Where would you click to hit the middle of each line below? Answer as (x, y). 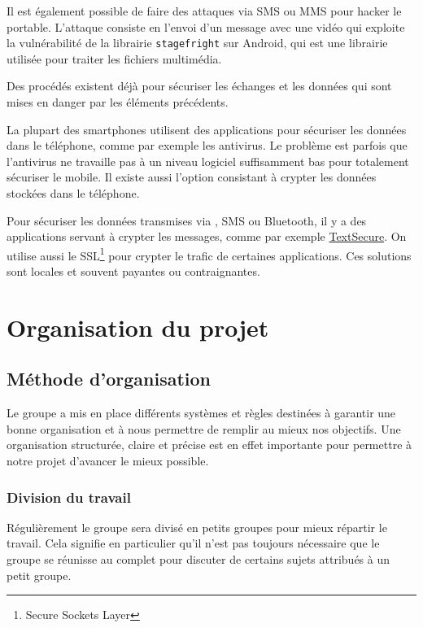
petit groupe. (39, 575)
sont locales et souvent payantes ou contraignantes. (133, 271)
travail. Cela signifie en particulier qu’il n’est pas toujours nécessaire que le (193, 543)
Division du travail (69, 497)
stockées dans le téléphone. (73, 193)
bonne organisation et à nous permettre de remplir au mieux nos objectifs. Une (204, 428)
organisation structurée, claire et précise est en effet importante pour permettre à (209, 445)
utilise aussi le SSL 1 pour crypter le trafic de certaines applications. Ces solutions (209, 254)
